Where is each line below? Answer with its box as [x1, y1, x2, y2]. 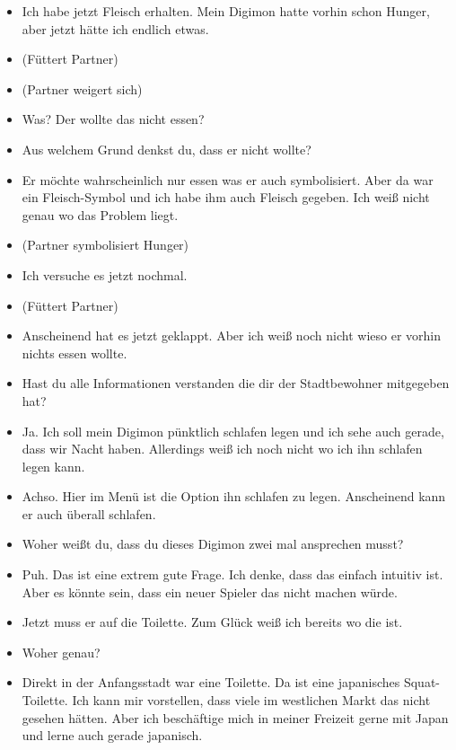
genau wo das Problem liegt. [22, 205, 179, 224]
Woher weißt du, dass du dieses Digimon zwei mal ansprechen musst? [22, 534, 404, 553]
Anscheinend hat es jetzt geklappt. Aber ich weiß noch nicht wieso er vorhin [22, 326, 442, 345]
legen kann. [22, 456, 85, 475]
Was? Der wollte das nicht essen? [22, 110, 205, 128]
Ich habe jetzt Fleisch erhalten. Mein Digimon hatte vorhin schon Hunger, [22, 2, 430, 20]
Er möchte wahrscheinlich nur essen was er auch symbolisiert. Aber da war [22, 170, 434, 189]
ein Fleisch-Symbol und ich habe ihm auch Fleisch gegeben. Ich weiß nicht [22, 188, 430, 207]
